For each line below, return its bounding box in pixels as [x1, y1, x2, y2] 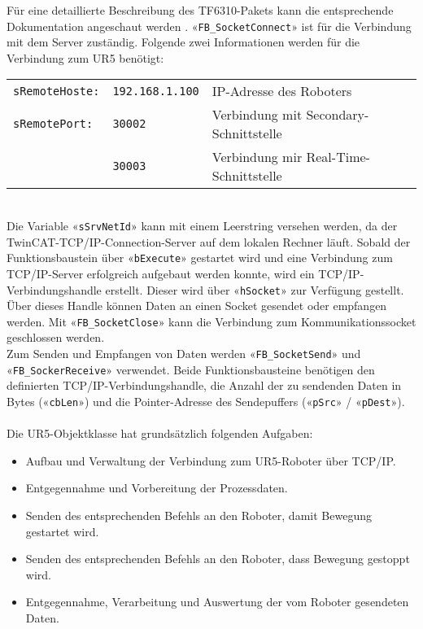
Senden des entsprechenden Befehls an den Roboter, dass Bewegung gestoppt [25, 550, 410, 567]
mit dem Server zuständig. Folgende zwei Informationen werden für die [7, 33, 360, 50]
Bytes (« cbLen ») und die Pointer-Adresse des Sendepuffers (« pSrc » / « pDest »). [7, 392, 405, 409]
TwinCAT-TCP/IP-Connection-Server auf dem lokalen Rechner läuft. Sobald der [7, 233, 411, 250]
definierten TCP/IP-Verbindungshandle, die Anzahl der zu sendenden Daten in [7, 377, 402, 394]
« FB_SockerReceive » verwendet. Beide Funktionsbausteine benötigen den [7, 360, 375, 378]
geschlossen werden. [7, 329, 105, 346]
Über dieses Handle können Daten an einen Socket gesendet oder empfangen [7, 297, 387, 314]
